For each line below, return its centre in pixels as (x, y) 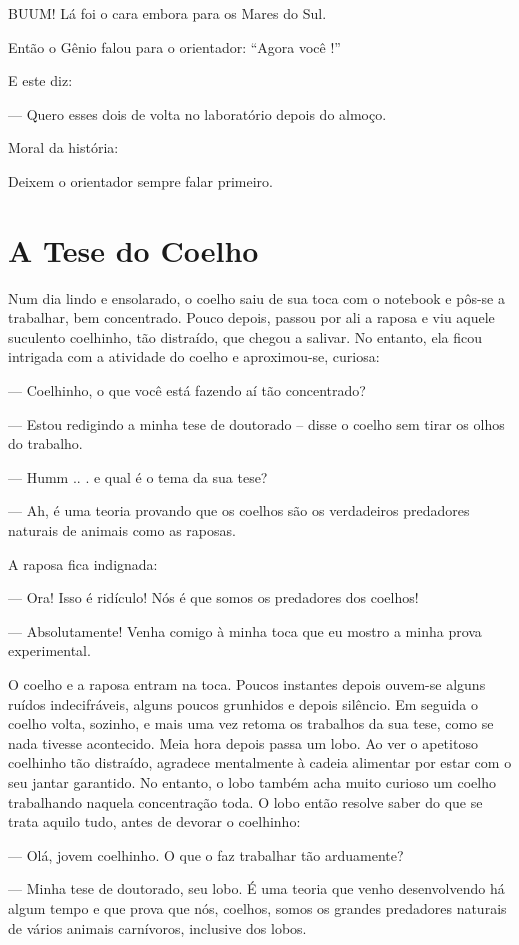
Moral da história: (63, 147)
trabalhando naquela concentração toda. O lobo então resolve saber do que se (245, 801)
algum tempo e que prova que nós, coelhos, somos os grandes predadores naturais (257, 907)
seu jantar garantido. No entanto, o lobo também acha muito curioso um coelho (252, 781)
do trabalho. (45, 443)
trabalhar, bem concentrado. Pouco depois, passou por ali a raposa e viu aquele (251, 317)
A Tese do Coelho (133, 249)
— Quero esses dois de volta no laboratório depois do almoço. (197, 113)
